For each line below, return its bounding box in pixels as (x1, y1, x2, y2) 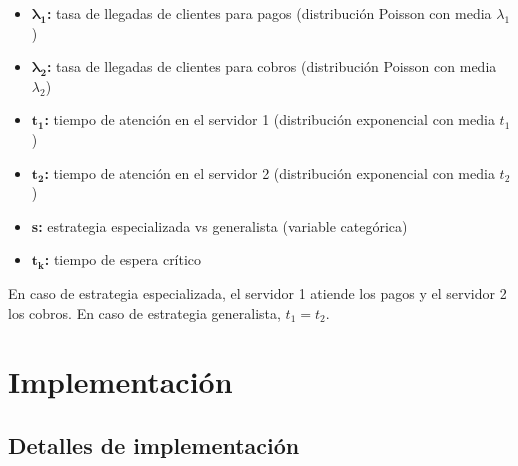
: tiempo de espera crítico (44, 249, 202, 270)
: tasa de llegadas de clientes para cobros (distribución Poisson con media (46, 56, 497, 77)
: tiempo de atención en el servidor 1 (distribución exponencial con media (44, 109, 495, 130)
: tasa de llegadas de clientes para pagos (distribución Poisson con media (46, 3, 492, 23)
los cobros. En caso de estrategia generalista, (8, 302, 281, 323)
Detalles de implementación (8, 429, 300, 460)
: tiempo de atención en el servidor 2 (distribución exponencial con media (44, 162, 495, 183)
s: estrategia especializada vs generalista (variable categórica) (31, 215, 408, 236)
